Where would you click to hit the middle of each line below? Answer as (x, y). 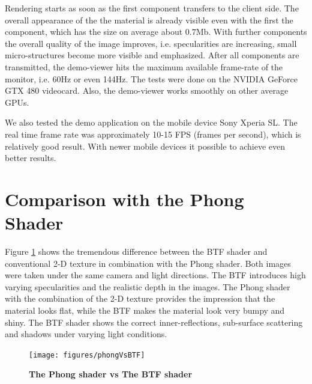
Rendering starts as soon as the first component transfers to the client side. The (152, 8)
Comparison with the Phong (124, 199)
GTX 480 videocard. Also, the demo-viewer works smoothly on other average (147, 90)
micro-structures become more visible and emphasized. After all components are (152, 55)
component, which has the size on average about (94, 32)
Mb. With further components (251, 32)
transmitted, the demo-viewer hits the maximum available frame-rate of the (144, 66)
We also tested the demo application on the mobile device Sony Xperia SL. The (151, 122)
